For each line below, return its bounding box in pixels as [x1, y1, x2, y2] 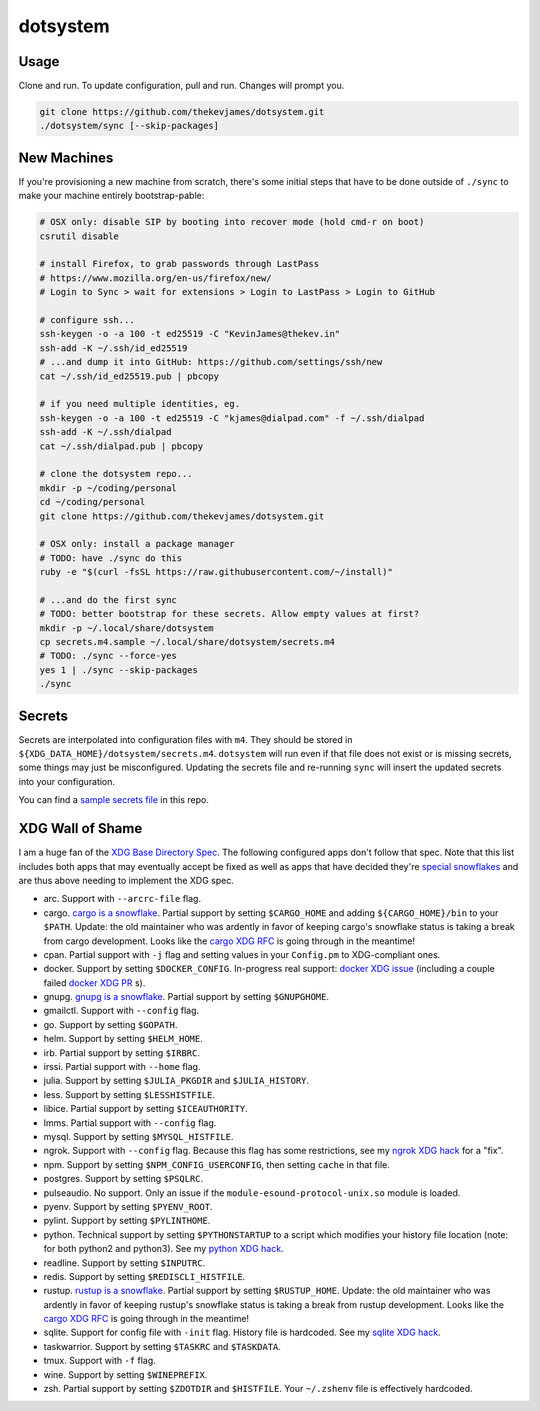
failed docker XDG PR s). [43, 976, 146, 989]
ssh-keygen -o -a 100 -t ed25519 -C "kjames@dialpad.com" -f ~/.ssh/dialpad [39, 412, 425, 424]
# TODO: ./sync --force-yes [39, 650, 177, 662]
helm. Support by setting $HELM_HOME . [43, 1033, 204, 1045]
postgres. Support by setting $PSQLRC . [43, 1173, 204, 1185]
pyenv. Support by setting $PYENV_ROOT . [43, 1200, 213, 1212]
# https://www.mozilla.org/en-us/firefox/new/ [39, 272, 272, 284]
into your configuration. [18, 775, 115, 787]
